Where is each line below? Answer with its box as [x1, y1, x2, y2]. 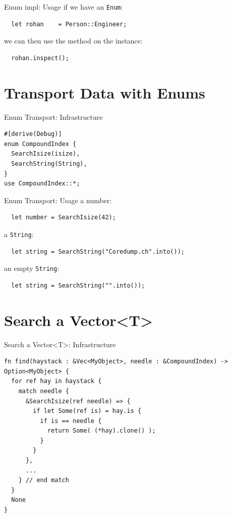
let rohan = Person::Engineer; [11, 20, 127, 28]
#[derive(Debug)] [4, 130, 62, 138]
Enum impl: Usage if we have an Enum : [4, 2, 123, 12]
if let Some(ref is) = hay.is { [33, 407, 142, 415]
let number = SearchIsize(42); [11, 214, 116, 221]
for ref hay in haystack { [11, 378, 102, 385]
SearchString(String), [11, 160, 87, 167]
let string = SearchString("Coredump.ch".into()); [11, 248, 185, 255]
